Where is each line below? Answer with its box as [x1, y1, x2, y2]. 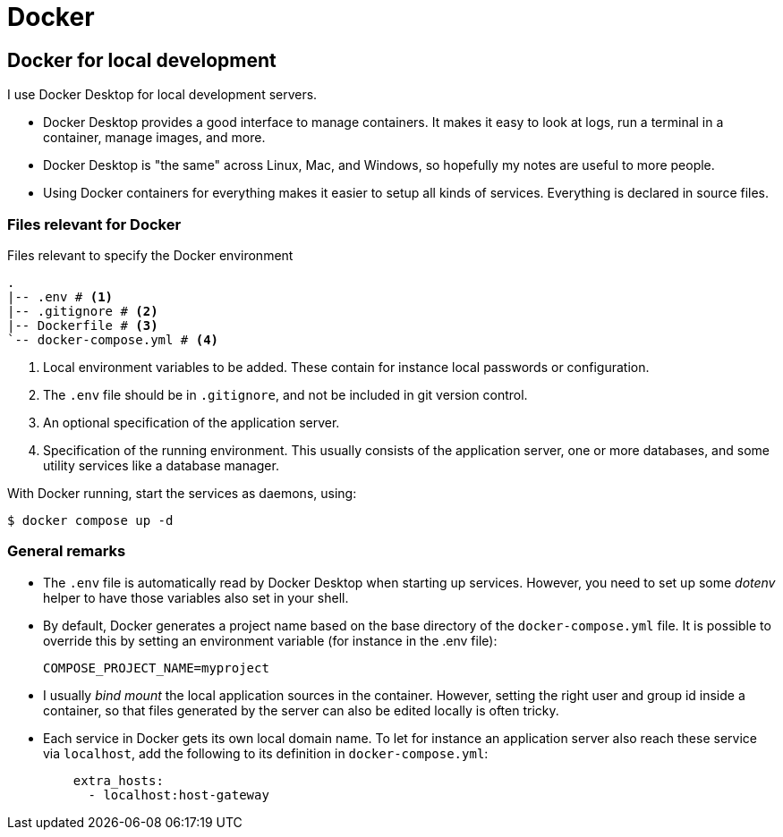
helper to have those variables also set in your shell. [43, 589, 349, 605]
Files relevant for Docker [7, 215, 182, 233]
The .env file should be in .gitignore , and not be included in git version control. [43, 386, 528, 402]
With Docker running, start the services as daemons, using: [7, 485, 357, 501]
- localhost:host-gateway [88, 787, 269, 802]
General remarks [7, 542, 126, 561]
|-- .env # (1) [7, 289, 114, 304]
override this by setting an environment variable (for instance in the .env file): [43, 632, 498, 648]
